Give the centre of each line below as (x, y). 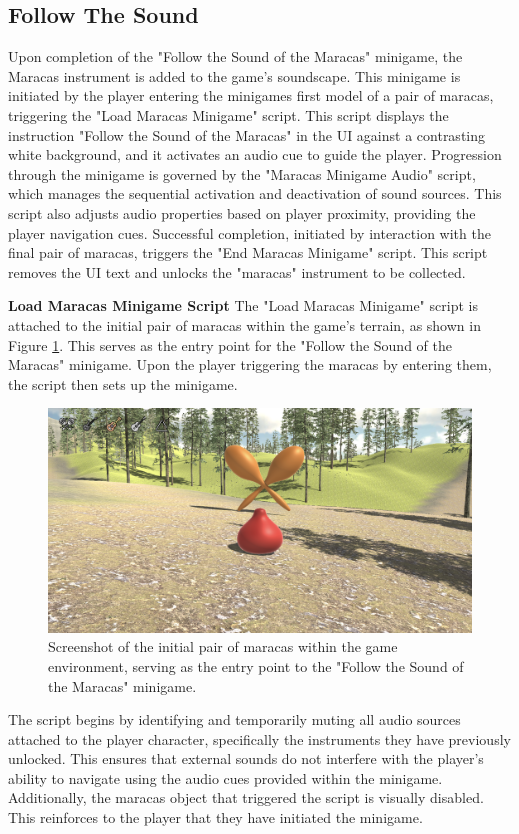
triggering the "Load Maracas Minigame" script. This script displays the (228, 114)
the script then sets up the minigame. (123, 383)
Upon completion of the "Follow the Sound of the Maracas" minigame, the (235, 56)
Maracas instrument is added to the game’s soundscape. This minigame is (234, 75)
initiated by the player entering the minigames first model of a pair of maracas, (251, 95)
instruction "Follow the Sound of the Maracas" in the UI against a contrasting (247, 134)
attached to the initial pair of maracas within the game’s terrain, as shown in (244, 324)
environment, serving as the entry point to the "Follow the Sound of (256, 665)
